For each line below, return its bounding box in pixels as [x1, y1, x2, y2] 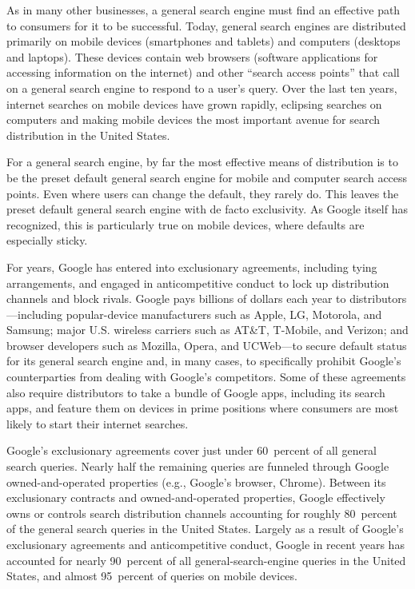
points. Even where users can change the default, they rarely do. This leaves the [6, 185, 399, 201]
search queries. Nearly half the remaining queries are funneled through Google [6, 458, 389, 475]
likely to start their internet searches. [6, 415, 189, 432]
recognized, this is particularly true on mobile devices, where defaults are [6, 216, 365, 233]
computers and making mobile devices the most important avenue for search [6, 111, 381, 128]
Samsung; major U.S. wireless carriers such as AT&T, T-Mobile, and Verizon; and [6, 321, 409, 338]
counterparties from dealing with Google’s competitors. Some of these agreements [6, 368, 406, 385]
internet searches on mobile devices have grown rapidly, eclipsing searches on [6, 95, 382, 112]
